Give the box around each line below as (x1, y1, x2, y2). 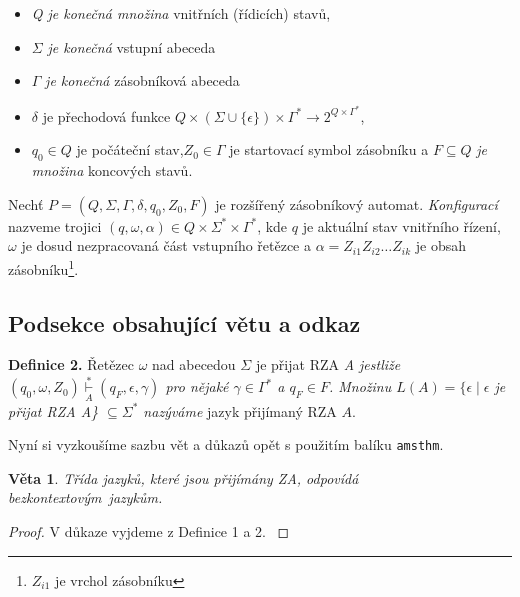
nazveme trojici (8, 215, 102, 236)
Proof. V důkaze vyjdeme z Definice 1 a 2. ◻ (8, 520, 290, 541)
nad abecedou (152, 354, 236, 375)
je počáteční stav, (76, 139, 184, 160)
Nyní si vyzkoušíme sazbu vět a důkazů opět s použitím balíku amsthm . (8, 434, 444, 455)
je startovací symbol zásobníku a (229, 139, 429, 160)
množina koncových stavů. (31, 160, 193, 181)
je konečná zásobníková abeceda (45, 70, 240, 91)
